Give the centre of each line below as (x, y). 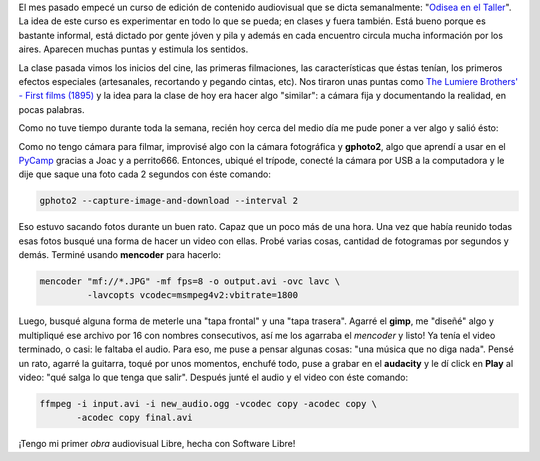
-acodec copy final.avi (135, 418)
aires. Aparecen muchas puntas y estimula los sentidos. (133, 49)
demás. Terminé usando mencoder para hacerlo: (120, 255)
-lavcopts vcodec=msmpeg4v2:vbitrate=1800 (192, 295)
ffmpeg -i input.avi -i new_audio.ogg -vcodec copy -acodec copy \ (208, 403)
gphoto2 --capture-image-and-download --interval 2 (169, 201)
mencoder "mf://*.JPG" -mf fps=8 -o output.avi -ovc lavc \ (190, 281)
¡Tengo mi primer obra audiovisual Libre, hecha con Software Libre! (157, 444)
